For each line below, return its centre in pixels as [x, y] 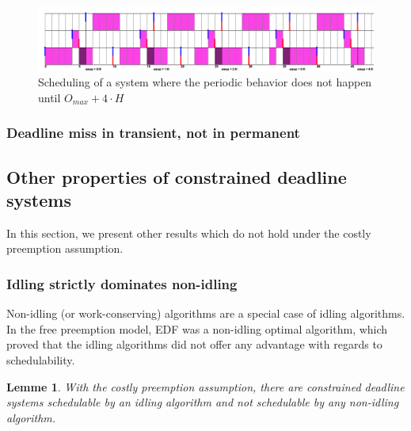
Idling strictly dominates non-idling [122, 283]
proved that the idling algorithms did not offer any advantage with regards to [194, 344]
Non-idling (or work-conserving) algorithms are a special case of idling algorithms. [206, 313]
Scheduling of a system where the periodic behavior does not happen [205, 82]
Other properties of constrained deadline [177, 176]
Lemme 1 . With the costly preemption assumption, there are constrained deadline [205, 386]
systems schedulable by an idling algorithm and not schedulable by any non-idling [203, 402]
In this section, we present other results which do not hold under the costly [189, 233]
